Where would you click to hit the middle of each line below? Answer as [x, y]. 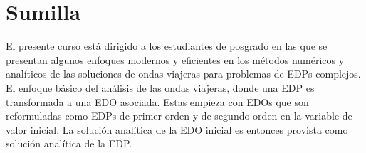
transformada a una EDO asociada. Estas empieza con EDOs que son [157, 101]
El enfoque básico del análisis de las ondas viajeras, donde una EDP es [160, 87]
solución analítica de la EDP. [69, 143]
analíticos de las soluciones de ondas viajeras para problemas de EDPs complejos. [183, 74]
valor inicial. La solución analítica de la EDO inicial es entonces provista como [177, 129]
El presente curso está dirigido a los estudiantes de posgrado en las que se [167, 46]
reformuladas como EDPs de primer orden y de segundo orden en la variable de [179, 116]
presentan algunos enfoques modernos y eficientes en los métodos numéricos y [175, 59]
